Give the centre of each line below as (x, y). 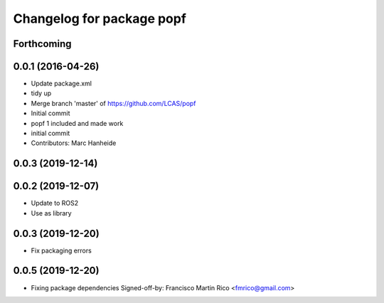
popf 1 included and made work (77, 123)
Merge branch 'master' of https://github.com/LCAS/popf (113, 103)
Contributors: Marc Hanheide (74, 143)
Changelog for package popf (100, 18)
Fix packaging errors (61, 250)
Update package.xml (62, 84)
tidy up (41, 93)
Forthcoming (42, 44)
